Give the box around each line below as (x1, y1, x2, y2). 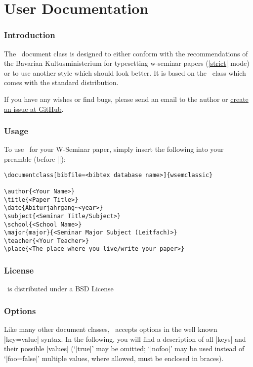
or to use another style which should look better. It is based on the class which (4, 67, 246, 78)
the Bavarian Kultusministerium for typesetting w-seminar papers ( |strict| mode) (4, 58, 250, 68)
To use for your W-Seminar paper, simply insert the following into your (4, 144, 224, 154)
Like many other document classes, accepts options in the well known (4, 324, 217, 334)
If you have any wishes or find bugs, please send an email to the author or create (4, 93, 249, 104)
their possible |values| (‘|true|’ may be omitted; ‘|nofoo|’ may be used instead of (4, 343, 245, 354)
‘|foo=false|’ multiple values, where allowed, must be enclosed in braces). (4, 353, 224, 363)
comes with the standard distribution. (4, 77, 119, 88)
